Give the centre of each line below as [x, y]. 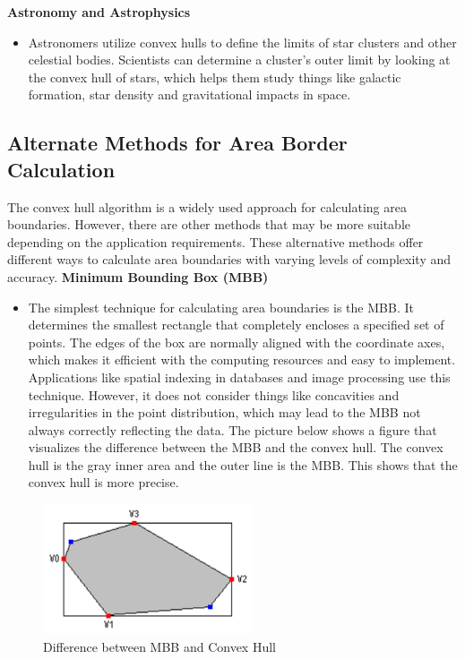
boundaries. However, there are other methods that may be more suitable [209, 224]
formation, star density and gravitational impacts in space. [189, 94]
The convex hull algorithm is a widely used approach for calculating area [207, 206]
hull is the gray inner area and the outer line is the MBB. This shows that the [243, 464]
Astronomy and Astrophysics [99, 12]
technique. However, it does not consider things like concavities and [214, 394]
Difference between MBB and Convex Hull [159, 646]
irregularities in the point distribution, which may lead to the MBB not [224, 412]
